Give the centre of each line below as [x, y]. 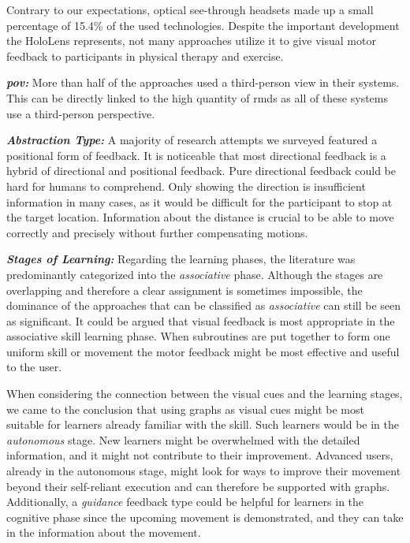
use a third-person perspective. [81, 113]
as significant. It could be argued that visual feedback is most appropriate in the [201, 320]
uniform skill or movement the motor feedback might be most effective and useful [203, 351]
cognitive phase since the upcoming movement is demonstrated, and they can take [205, 517]
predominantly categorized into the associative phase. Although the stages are [195, 274]
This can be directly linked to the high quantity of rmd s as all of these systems [197, 97]
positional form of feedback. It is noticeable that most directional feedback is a [196, 155]
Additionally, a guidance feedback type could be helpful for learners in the [185, 502]
